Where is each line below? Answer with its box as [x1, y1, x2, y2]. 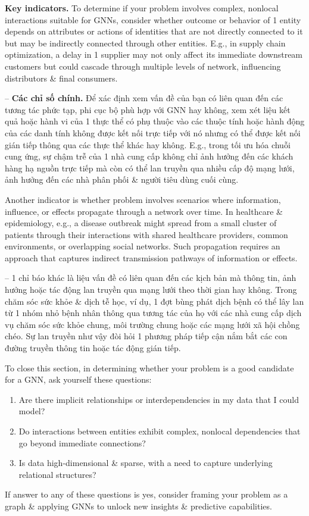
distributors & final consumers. [5, 71, 118, 84]
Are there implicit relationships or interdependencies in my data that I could [18, 393, 299, 405]
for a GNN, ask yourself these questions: [5, 373, 152, 386]
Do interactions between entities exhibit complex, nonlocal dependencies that [18, 425, 301, 437]
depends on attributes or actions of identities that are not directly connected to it [5, 25, 303, 37]
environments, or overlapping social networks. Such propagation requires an [5, 240, 280, 252]
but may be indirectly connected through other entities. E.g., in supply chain [5, 36, 286, 49]
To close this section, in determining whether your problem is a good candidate [5, 361, 294, 374]
